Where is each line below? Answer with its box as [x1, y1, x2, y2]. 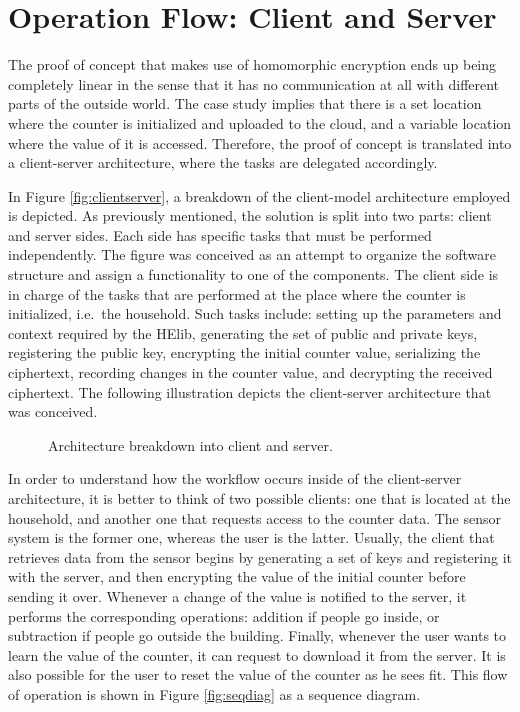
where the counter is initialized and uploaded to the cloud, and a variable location [8, 112, 512, 133]
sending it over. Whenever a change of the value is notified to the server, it [8, 585, 467, 606]
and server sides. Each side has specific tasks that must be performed [8, 224, 432, 245]
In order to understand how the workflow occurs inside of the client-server [8, 468, 462, 489]
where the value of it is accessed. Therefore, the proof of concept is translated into [8, 132, 512, 153]
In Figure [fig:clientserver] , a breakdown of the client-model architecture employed [8, 185, 511, 206]
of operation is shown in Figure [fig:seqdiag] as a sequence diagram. [8, 683, 421, 704]
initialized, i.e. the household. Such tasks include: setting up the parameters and [8, 303, 502, 324]
